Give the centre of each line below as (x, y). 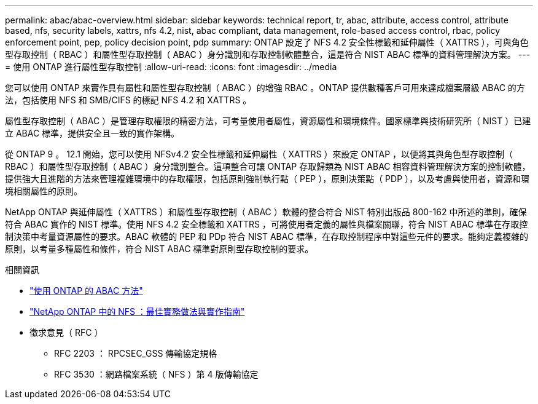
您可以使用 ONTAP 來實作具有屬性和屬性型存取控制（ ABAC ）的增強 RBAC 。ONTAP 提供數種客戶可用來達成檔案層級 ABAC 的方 (265, 88)
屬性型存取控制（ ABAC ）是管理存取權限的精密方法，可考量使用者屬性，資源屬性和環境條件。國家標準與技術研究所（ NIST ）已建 (268, 121)
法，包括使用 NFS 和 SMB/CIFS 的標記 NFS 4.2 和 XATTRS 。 (128, 100)
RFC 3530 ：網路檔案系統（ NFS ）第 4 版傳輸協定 (156, 374)
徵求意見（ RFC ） (66, 332)
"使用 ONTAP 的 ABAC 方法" (86, 291)
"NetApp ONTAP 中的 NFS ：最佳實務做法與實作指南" (137, 311)
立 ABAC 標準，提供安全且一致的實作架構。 (92, 133)
